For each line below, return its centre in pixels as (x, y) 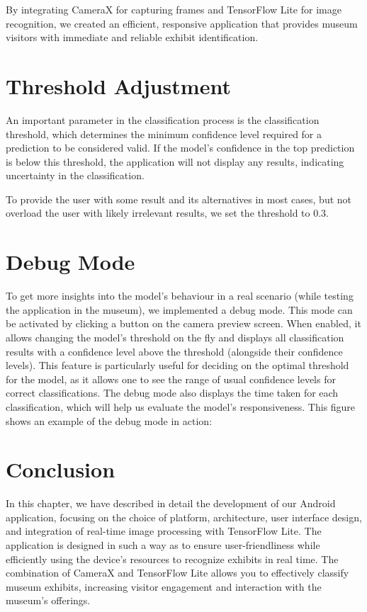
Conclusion (61, 469)
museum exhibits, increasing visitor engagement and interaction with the (164, 586)
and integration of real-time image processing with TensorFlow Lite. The (164, 531)
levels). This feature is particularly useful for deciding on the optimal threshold (177, 365)
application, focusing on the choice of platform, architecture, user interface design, (184, 517)
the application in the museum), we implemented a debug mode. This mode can (179, 309)
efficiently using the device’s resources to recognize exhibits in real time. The (172, 559)
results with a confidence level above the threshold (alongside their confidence (174, 351)
